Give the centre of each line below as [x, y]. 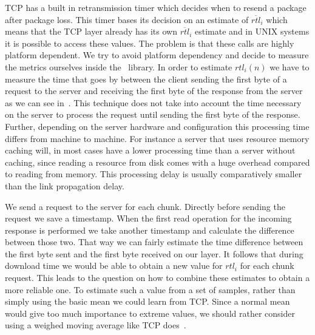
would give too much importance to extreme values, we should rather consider [150, 313]
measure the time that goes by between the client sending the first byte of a [146, 79]
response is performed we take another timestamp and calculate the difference [150, 230]
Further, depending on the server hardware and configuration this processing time [157, 126]
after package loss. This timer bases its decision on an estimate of [127, 19]
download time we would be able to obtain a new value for [114, 266]
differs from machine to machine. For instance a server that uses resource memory [157, 138]
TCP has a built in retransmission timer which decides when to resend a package [156, 7]
